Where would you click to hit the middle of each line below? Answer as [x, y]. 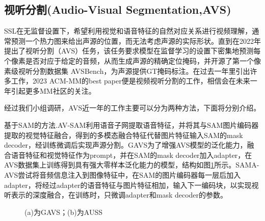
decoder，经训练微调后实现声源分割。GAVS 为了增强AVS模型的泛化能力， [126, 145]
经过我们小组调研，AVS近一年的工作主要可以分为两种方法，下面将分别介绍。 [132, 108]
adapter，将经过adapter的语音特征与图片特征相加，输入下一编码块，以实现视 [131, 185]
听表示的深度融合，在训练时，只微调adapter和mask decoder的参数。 [116, 195]
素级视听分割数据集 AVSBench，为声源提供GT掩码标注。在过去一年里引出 [127, 71]
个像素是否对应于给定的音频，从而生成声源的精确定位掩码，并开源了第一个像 [132, 60]
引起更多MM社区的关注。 [53, 90]
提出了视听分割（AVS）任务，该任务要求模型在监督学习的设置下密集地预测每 [132, 51]
